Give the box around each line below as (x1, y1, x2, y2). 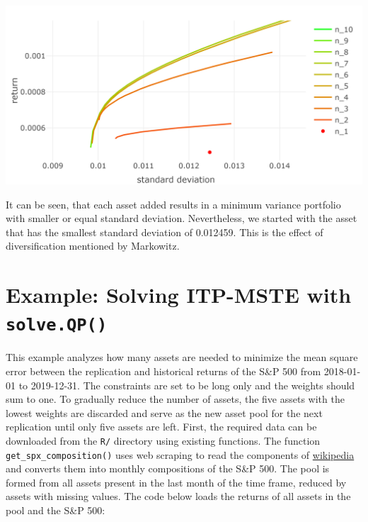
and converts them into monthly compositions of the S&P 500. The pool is (6, 461, 330, 476)
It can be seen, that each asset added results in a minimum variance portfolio (6, 196, 341, 211)
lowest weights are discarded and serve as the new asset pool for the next (6, 405, 323, 420)
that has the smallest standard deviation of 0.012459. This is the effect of (6, 224, 323, 239)
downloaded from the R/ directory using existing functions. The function (6, 433, 321, 448)
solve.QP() (6, 315, 108, 335)
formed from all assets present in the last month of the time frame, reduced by (6, 474, 347, 489)
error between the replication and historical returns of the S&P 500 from (6, 364, 321, 378)
